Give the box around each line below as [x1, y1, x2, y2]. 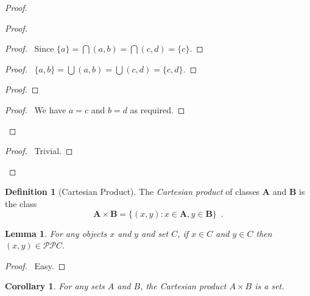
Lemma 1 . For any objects [5, 227, 107, 239]
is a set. [255, 280, 284, 292]
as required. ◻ [130, 103, 185, 116]
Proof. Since [5, 42, 54, 55]
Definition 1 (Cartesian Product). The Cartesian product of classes [5, 185, 260, 198]
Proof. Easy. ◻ [5, 259, 66, 272]
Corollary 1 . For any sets [5, 280, 105, 292]
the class [5, 197, 37, 210]
